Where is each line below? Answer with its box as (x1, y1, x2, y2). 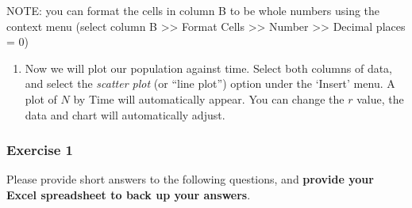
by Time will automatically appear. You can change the (73, 90, 345, 107)
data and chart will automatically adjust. (25, 106, 225, 123)
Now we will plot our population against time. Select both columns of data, (25, 59, 393, 76)
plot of (25, 90, 57, 107)
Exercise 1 (6, 140, 73, 160)
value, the (356, 90, 404, 107)
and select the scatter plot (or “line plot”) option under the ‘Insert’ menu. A (25, 75, 395, 92)
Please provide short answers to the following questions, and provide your (6, 171, 374, 187)
